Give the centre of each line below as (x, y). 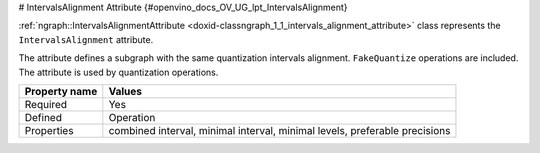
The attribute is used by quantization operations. (118, 72)
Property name (61, 91)
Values (125, 91)
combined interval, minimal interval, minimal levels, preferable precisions (279, 130)
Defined (43, 117)
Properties (49, 130)
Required (46, 104)
